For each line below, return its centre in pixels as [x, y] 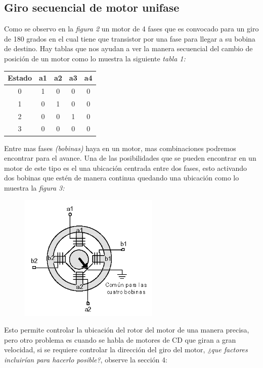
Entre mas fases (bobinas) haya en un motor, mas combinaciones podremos [120, 148]
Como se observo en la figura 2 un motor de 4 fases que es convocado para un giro [131, 29]
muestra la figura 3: [34, 187]
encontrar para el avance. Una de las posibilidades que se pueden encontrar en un [130, 158]
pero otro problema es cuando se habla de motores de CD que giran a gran [120, 339]
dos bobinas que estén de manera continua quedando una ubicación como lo [122, 178]
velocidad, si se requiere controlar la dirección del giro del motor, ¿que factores [126, 349]
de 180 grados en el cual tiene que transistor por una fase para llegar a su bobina [130, 38]
